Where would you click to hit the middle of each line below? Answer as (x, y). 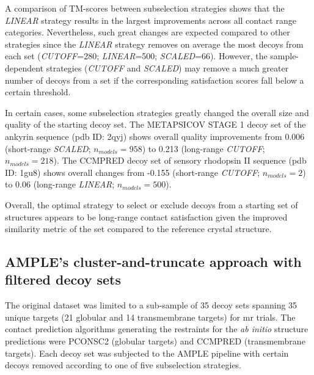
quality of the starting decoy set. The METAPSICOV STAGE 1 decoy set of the (155, 124)
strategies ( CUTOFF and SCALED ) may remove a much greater (167, 67)
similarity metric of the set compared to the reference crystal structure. (138, 229)
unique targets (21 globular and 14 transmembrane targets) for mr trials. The (150, 317)
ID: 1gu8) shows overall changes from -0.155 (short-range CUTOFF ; (133, 172)
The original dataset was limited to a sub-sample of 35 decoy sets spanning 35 (151, 305)
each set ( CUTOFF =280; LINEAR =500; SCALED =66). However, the (136, 56)
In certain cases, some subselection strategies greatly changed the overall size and (157, 112)
